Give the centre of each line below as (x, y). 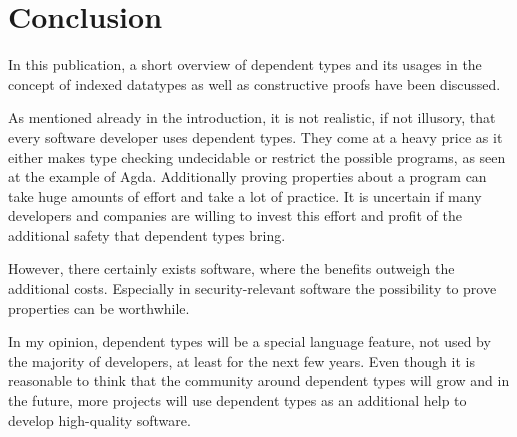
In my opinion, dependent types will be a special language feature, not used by (249, 341)
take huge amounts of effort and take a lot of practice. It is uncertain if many (245, 195)
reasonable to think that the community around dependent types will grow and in (259, 380)
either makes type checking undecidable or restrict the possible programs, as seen (257, 156)
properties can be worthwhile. (99, 307)
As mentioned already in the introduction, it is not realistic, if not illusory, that (252, 117)
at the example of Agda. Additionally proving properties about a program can (247, 176)
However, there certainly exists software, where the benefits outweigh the (231, 268)
